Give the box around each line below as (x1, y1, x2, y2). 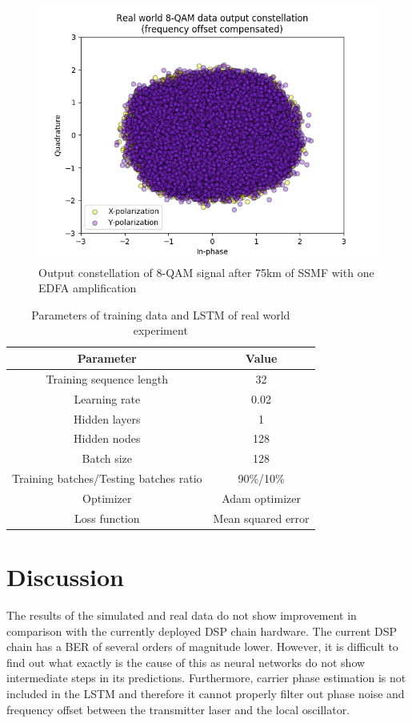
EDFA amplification (38, 279, 137, 296)
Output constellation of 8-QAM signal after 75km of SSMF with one (38, 263, 374, 280)
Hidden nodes (74, 430, 141, 447)
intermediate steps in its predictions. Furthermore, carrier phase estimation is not (6, 669, 406, 686)
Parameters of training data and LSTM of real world (31, 306, 290, 323)
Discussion (6, 560, 124, 592)
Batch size (82, 450, 132, 467)
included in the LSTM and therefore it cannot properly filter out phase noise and (6, 685, 405, 701)
